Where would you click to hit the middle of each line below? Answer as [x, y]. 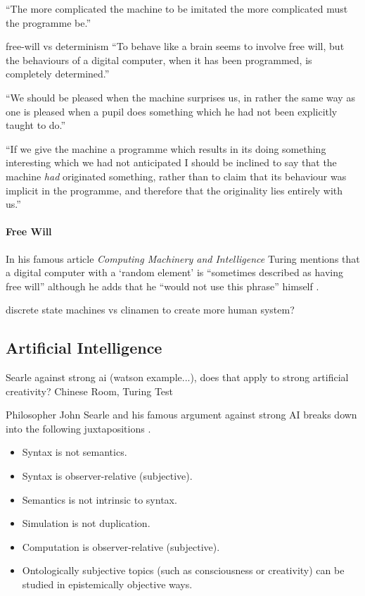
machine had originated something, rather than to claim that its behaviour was [176, 176]
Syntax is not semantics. [75, 452]
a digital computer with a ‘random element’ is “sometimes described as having [174, 272]
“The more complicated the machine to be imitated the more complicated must [177, 8]
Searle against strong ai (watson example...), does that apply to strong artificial [177, 377]
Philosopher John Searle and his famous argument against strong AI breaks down [181, 415]
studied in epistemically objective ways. [107, 584]
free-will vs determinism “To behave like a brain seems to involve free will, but [175, 46]
